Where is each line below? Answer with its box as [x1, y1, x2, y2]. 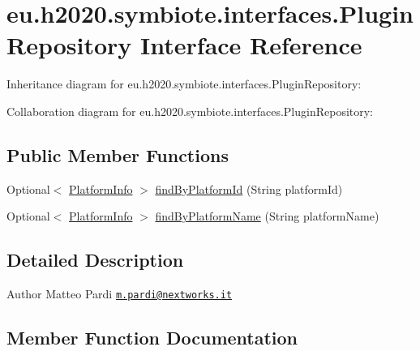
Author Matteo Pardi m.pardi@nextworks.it [6, 285, 233, 302]
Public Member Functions [6, 142, 229, 167]
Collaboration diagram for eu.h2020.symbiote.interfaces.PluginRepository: [6, 102, 374, 119]
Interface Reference [140, 28, 362, 62]
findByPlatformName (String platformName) [155, 208, 379, 225]
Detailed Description [6, 247, 184, 272]
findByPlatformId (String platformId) [155, 180, 343, 197]
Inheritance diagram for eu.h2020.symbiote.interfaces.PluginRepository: [6, 75, 362, 92]
